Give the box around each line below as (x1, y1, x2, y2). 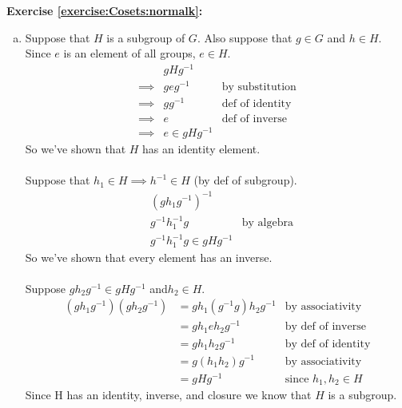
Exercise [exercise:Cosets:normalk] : (6, 2, 203, 18)
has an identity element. (142, 141, 261, 157)
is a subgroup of (106, 29, 185, 46)
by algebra (241, 217, 293, 229)
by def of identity (285, 339, 371, 350)
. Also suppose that (197, 29, 293, 46)
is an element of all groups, (63, 45, 196, 61)
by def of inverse (285, 321, 366, 333)
